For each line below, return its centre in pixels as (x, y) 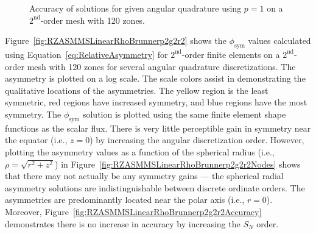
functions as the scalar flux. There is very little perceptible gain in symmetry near (158, 128)
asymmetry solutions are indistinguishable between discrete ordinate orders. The (155, 187)
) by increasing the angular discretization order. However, (197, 140)
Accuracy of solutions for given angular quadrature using (135, 8)
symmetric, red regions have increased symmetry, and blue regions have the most (156, 102)
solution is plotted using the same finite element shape (184, 114)
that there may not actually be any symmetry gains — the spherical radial (144, 176)
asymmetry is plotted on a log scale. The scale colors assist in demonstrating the (155, 78)
